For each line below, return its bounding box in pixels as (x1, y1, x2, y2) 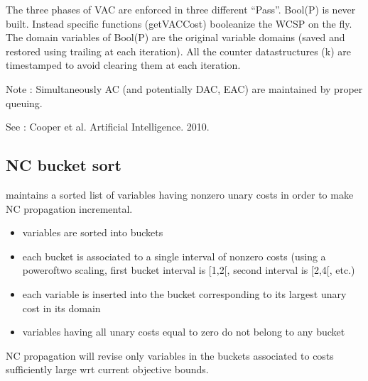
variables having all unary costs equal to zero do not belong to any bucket (22, 324, 345, 339)
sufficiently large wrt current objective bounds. (6, 362, 209, 377)
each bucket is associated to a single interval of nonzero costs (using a (22, 248, 326, 263)
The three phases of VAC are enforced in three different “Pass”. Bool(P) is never (6, 2, 356, 16)
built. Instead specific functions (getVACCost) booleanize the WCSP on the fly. (6, 16, 352, 31)
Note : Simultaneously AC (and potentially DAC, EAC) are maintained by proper (6, 81, 363, 96)
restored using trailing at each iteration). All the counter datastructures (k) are (6, 43, 351, 58)
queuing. (6, 95, 43, 110)
